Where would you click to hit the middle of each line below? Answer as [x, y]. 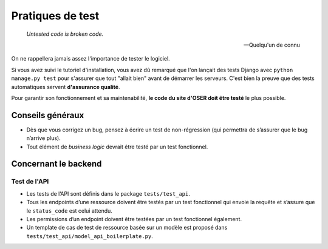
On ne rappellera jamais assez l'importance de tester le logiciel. [91, 59]
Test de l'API [30, 182]
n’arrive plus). [43, 138]
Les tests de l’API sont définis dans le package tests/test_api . [108, 193]
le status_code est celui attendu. [69, 211]
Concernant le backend [56, 164]
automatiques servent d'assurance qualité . [66, 87]
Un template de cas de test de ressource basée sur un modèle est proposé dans [127, 228]
